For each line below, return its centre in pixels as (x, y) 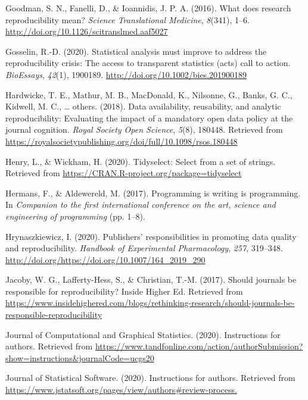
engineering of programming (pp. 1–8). (75, 216)
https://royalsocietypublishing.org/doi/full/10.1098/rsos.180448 (122, 141)
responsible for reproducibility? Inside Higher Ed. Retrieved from (124, 291)
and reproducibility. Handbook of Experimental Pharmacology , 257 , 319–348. (144, 248)
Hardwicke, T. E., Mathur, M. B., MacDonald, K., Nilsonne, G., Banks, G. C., (149, 94)
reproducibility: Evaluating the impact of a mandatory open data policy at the (149, 118)
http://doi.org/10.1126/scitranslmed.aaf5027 (87, 31)
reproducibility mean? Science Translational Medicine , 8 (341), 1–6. (127, 19)
